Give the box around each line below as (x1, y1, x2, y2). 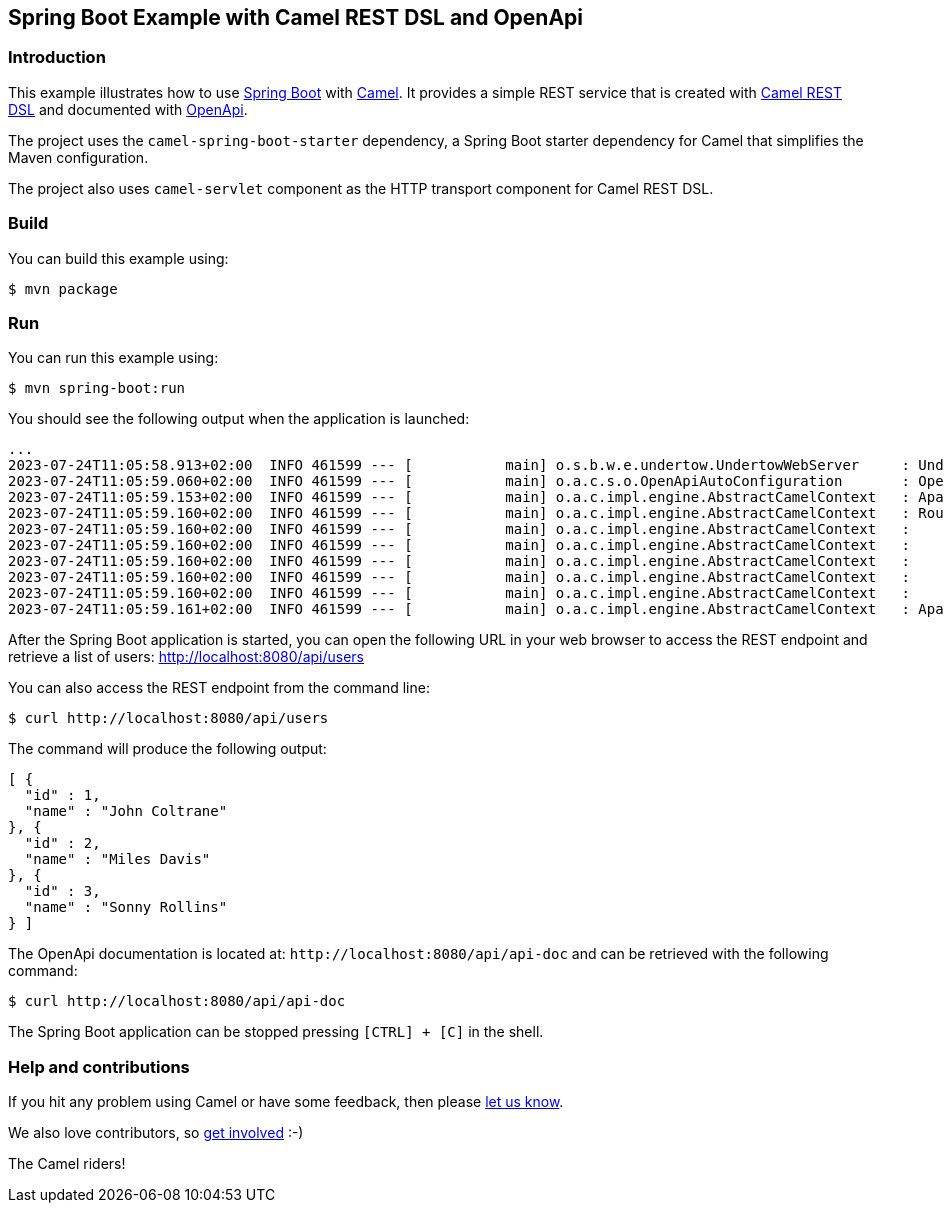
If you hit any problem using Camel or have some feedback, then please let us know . (8, 1093, 564, 1111)
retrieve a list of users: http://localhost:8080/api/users (8, 648, 364, 666)
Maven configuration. (8, 148, 149, 166)
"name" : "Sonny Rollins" (24, 899, 228, 916)
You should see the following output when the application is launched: (8, 410, 470, 428)
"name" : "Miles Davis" (24, 851, 211, 868)
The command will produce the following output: (8, 740, 327, 758)
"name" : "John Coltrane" (24, 803, 228, 820)
